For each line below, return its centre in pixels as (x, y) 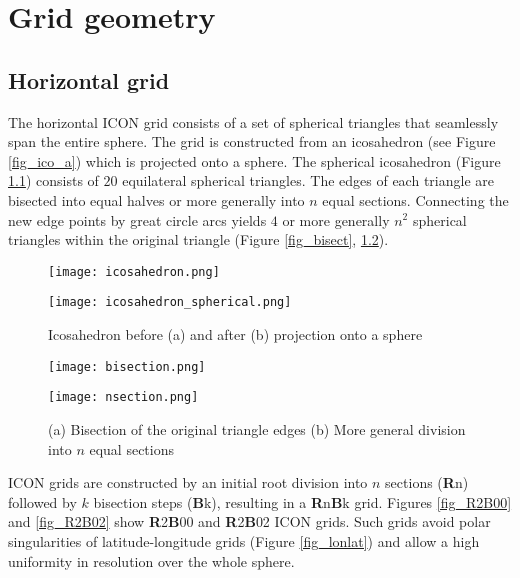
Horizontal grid (89, 79)
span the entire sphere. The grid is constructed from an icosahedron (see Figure (252, 141)
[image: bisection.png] (127, 366)
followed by (42, 501)
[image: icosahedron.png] (134, 271)
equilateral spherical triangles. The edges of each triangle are (308, 180)
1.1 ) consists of (53, 180)
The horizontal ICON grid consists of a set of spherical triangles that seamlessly (253, 121)
